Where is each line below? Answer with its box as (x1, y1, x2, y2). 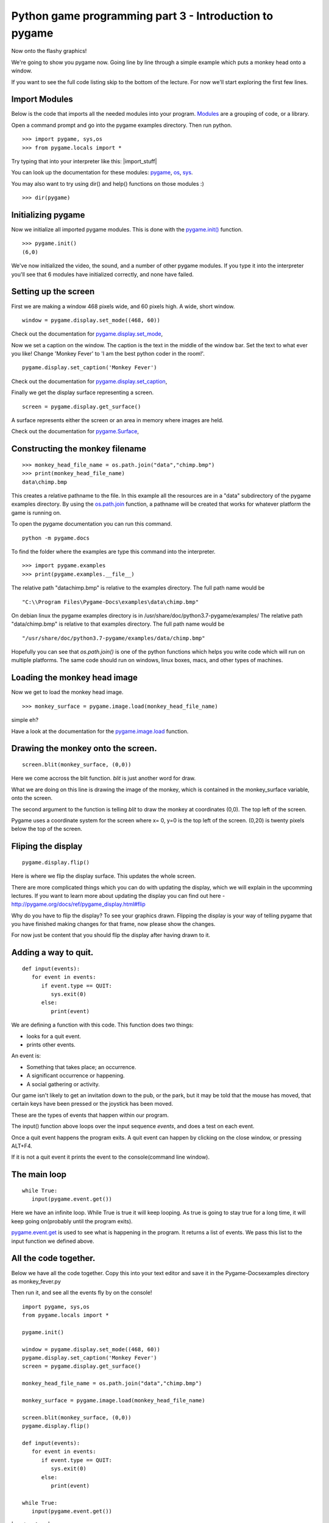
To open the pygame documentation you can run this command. (11, 520, 172, 528)
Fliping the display (11, 841, 83, 852)
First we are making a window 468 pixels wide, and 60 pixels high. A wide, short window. (11, 302, 235, 310)
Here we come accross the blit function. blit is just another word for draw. (11, 774, 196, 782)
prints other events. (26, 1041, 76, 1048)
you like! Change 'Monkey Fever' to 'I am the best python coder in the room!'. (11, 350, 205, 358)
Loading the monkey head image (11, 673, 138, 683)
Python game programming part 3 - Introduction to (11, 9, 274, 23)
